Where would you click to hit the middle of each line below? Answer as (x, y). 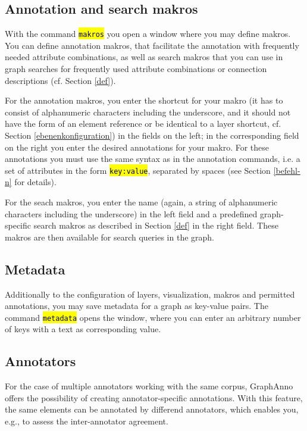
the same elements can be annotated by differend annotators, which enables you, (152, 409)
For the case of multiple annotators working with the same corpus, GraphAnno (149, 386)
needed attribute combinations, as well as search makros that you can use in (144, 57)
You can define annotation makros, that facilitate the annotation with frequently (152, 45)
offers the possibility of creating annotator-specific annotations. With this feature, (154, 397)
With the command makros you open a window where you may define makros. (148, 34)
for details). (35, 182)
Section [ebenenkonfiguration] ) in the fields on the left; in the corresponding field (152, 135)
